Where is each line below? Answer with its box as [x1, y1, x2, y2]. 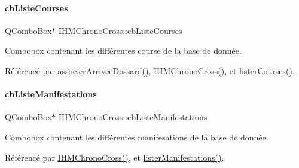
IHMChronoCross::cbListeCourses [59, 24, 182, 36]
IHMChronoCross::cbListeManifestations [59, 111, 208, 123]
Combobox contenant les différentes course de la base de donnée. [5, 44, 242, 57]
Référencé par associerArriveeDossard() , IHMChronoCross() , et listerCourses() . [5, 64, 295, 77]
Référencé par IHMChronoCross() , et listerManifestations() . [5, 151, 224, 163]
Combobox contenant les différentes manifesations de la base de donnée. [5, 130, 269, 143]
